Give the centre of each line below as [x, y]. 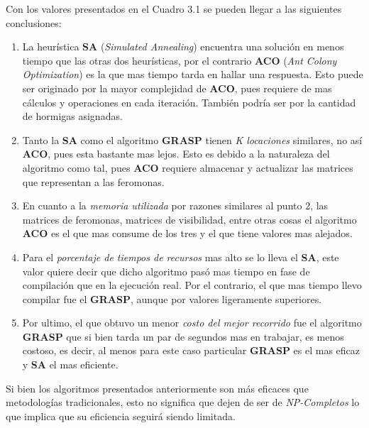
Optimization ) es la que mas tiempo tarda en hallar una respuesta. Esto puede [193, 74]
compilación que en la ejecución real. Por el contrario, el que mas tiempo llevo [192, 285]
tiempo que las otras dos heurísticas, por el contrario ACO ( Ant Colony [180, 60]
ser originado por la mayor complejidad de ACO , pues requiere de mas [177, 88]
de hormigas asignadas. [72, 116]
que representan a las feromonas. [93, 181]
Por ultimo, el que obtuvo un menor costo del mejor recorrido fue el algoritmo [192, 323]
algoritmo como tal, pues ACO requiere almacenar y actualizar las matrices [188, 167]
